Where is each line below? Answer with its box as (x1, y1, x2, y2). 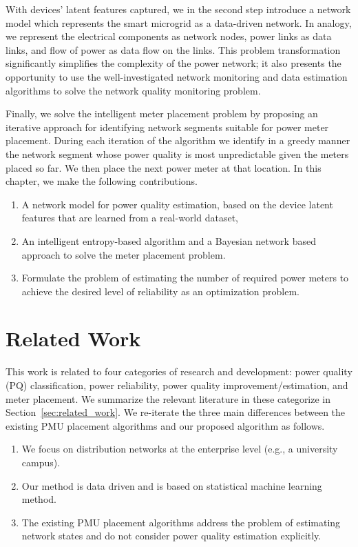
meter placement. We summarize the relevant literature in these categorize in (6, 391, 331, 406)
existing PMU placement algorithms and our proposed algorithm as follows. (6, 418, 325, 432)
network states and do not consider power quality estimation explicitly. (21, 528, 322, 543)
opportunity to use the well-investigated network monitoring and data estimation (6, 69, 348, 83)
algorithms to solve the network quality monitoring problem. (6, 83, 261, 97)
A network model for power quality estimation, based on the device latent (21, 197, 333, 211)
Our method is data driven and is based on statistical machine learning (21, 478, 322, 493)
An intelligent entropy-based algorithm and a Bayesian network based (21, 233, 316, 248)
